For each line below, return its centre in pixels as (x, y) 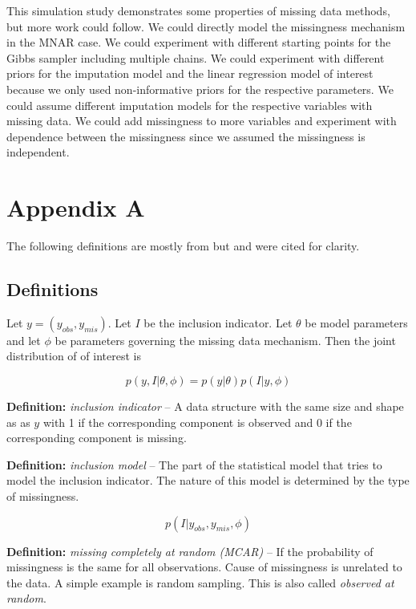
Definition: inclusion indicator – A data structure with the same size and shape (205, 406)
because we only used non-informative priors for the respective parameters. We (200, 89)
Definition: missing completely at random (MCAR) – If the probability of (190, 551)
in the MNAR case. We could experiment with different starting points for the (199, 42)
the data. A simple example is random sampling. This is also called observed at (200, 582)
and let (24, 340)
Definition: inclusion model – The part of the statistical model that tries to (194, 464)
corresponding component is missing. (97, 438)
